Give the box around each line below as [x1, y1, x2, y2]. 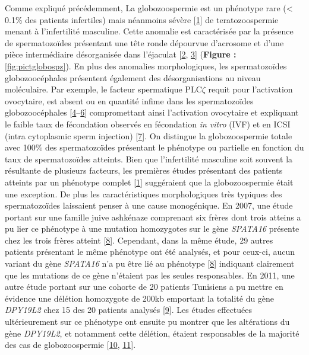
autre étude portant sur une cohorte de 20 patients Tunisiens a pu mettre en [5, 280, 283, 293]
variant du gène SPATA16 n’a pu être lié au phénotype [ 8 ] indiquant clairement [5, 257, 295, 270]
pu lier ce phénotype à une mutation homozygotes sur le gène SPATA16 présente [5, 222, 299, 235]
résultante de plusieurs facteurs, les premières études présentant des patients [5, 164, 283, 177]
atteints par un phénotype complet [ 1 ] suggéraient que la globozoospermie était [5, 175, 294, 188]
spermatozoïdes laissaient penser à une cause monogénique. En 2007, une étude [5, 199, 293, 212]
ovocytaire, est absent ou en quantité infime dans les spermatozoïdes [5, 94, 254, 107]
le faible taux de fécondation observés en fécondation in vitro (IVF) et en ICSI [5, 117, 291, 130]
